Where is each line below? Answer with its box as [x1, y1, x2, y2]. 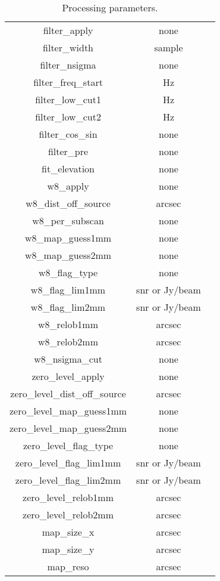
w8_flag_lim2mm [30, 300, 106, 314]
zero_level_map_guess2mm [10, 421, 127, 435]
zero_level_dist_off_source [10, 387, 126, 400]
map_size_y [42, 542, 95, 556]
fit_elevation [42, 162, 95, 175]
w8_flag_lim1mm [30, 283, 106, 296]
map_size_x [42, 525, 95, 539]
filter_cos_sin [39, 127, 98, 141]
